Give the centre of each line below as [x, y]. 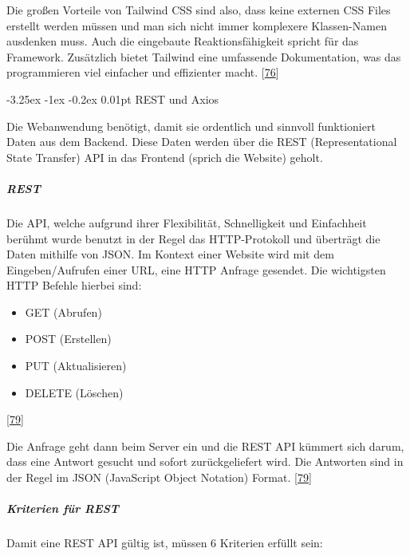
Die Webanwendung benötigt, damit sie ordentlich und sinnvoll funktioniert [191, 126]
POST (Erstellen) [68, 339]
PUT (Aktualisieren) [76, 366]
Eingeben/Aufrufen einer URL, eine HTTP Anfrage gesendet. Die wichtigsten [196, 269]
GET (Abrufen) [63, 312]
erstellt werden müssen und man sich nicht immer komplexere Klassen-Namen [197, 25]
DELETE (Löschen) [74, 392]
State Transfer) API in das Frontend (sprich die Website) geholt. [165, 157]
